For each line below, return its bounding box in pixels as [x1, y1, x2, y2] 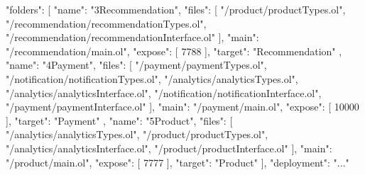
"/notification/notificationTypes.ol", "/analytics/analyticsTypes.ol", [6, 71, 298, 86]
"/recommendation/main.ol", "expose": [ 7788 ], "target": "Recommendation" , [6, 43, 342, 58]
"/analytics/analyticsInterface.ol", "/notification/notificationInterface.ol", [6, 85, 322, 100]
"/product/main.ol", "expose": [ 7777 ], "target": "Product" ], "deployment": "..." [6, 154, 349, 169]
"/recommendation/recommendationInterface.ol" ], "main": [6, 30, 259, 45]
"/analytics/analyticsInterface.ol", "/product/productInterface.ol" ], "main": [6, 140, 332, 155]
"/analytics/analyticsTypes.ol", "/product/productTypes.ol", [6, 127, 268, 142]
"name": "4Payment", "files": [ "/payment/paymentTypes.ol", [6, 57, 267, 72]
